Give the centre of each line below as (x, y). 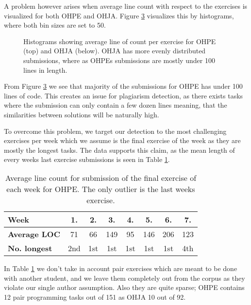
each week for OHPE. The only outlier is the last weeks (101, 189)
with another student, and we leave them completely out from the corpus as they (125, 278)
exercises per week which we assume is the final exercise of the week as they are (122, 140)
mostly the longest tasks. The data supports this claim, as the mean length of (119, 150)
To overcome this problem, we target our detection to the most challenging (115, 131)
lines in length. (45, 70)
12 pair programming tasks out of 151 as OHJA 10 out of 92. (95, 297)
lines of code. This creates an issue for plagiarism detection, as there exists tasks (124, 95)
